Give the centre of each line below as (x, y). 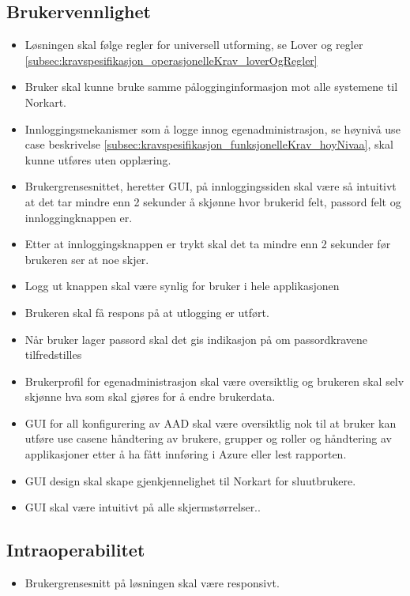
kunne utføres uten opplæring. (98, 159)
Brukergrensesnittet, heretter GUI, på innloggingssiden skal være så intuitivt (211, 186)
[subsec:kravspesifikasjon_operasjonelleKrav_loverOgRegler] (171, 60)
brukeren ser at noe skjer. (87, 259)
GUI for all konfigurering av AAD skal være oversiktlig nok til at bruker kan (211, 422)
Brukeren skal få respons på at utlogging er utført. (147, 312)
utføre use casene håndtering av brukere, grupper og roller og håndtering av (208, 438)
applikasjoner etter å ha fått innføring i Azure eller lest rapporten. (186, 454)
